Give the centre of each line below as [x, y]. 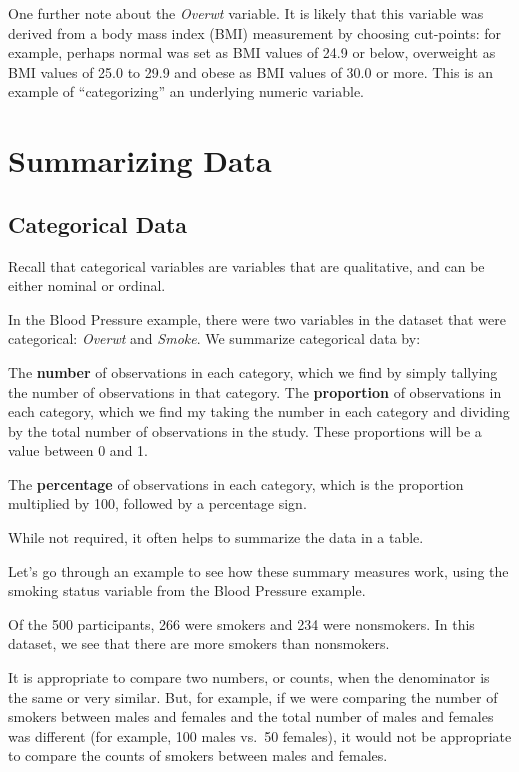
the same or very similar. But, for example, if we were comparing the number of [253, 696]
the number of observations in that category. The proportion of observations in [255, 391]
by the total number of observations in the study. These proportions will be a [245, 430]
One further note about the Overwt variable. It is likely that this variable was [246, 13]
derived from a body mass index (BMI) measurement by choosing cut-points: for [255, 32]
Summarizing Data [140, 160]
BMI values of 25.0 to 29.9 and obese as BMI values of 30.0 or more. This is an [251, 71]
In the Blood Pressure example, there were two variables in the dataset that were [257, 318]
